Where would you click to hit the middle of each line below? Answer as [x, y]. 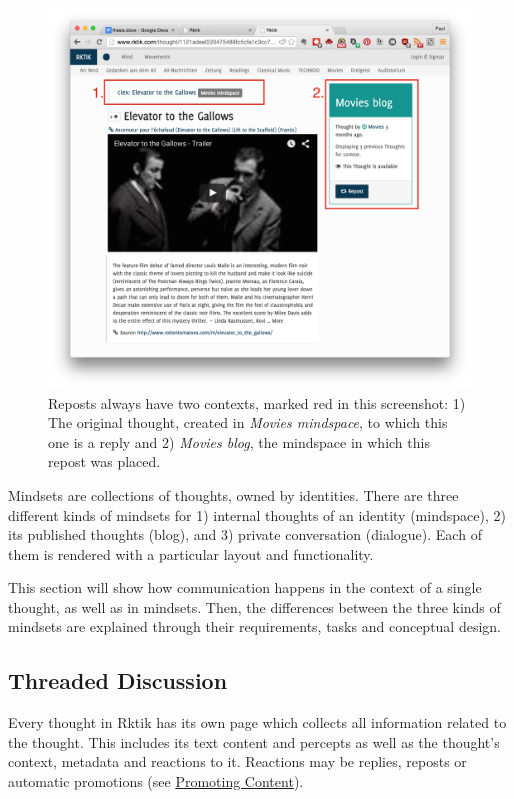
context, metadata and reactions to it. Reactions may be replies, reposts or [237, 761]
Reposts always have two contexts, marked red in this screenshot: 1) [257, 402]
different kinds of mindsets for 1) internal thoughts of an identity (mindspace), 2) [257, 514]
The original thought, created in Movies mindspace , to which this [248, 422]
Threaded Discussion [118, 680]
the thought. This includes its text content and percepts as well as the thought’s [254, 741]
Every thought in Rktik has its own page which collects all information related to [257, 722]
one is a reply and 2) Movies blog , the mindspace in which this [239, 441]
